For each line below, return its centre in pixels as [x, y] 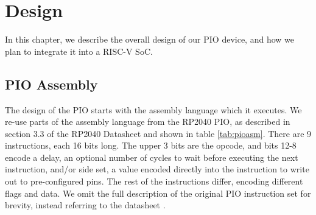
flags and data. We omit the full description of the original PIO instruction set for [158, 193]
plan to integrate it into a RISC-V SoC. [79, 51]
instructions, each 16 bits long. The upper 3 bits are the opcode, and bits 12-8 [151, 145]
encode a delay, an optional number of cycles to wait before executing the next [152, 157]
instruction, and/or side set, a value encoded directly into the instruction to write [157, 169]
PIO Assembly [51, 84]
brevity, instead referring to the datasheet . [85, 205]
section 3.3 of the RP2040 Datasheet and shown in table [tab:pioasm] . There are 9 [158, 133]
